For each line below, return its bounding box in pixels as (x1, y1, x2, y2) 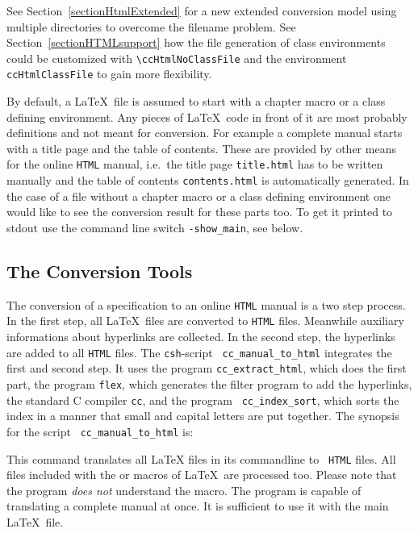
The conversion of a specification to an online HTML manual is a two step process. (6, 296, 406, 313)
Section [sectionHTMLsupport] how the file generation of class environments (6, 34, 386, 51)
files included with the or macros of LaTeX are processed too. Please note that (6, 466, 397, 483)
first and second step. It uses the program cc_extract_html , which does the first (6, 360, 407, 377)
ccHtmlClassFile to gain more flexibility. (6, 65, 212, 82)
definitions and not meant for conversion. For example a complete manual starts (6, 124, 403, 141)
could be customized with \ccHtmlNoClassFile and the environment (6, 49, 347, 66)
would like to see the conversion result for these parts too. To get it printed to (6, 203, 393, 220)
